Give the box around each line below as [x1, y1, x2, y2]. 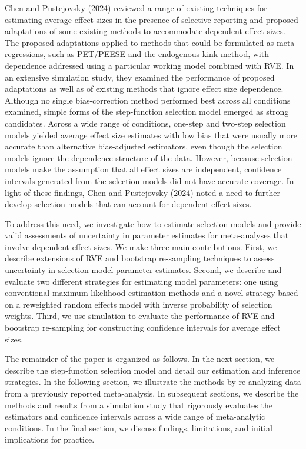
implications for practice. [5, 433, 95, 445]
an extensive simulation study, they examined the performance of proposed [5, 71, 275, 83]
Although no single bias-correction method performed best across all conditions [5, 94, 291, 106]
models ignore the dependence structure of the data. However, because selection [5, 151, 292, 164]
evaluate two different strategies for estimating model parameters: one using [5, 275, 278, 287]
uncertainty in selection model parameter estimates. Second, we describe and [5, 264, 282, 276]
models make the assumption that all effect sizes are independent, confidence [5, 163, 282, 175]
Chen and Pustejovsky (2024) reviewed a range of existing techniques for [5, 2, 267, 14]
